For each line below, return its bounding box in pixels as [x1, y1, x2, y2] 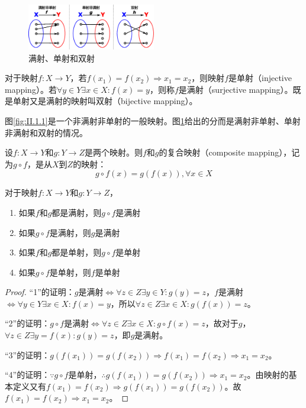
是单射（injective [228, 72, 292, 84]
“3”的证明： [5, 348, 50, 361]
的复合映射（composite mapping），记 [159, 146, 300, 158]
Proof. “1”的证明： [5, 286, 75, 298]
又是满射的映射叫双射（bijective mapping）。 [29, 95, 198, 107]
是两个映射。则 [84, 146, 143, 158]
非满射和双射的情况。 [5, 126, 88, 138]
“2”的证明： [5, 317, 50, 329]
